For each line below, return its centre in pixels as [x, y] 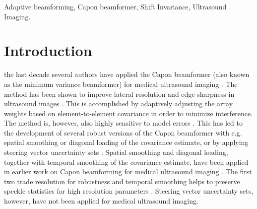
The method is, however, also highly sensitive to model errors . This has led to [123, 123]
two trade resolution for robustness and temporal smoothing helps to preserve [122, 181]
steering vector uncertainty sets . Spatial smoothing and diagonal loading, [116, 152]
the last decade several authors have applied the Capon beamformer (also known [127, 74]
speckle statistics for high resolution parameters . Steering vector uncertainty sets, [129, 191]
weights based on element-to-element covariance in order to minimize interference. [128, 113]
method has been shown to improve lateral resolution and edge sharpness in [119, 94]
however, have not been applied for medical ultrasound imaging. [101, 201]
